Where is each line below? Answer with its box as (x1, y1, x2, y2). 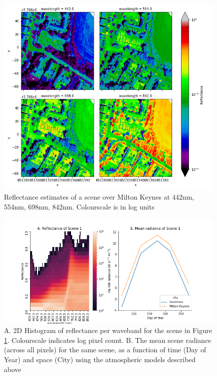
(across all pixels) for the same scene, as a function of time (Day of (4, 344, 206, 355)
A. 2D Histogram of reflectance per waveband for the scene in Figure (4, 325, 212, 335)
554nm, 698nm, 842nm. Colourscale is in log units (4, 202, 155, 212)
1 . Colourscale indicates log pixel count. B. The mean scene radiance (4, 334, 212, 345)
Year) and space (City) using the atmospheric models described (4, 354, 196, 365)
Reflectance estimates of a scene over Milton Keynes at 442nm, (4, 192, 194, 202)
